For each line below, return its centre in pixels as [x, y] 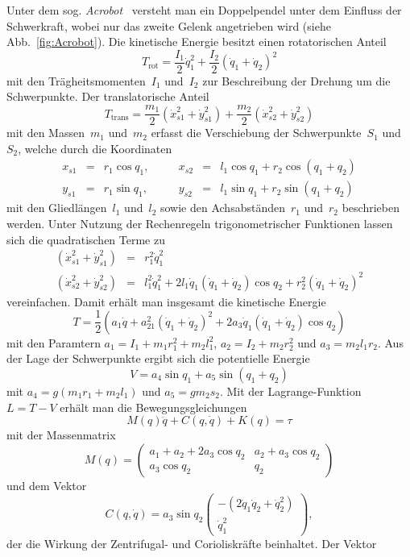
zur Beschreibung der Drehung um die [296, 80]
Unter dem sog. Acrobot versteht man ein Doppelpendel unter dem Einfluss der [204, 10]
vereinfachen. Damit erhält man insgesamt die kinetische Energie [166, 301]
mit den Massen [46, 133]
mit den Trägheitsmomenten [76, 80]
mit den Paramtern [54, 342]
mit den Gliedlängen [57, 208]
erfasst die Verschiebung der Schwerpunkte [256, 133]
